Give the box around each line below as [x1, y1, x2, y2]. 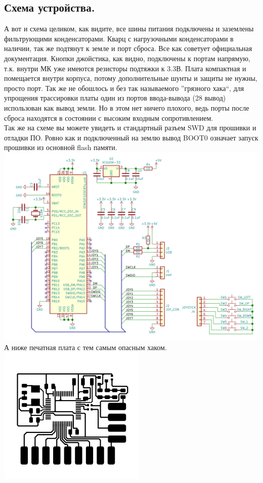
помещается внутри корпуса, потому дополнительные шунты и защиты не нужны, [4, 73, 257, 83]
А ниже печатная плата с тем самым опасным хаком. [4, 342, 167, 352]
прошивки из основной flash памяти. [4, 142, 117, 153]
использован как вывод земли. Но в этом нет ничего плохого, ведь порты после [4, 102, 249, 113]
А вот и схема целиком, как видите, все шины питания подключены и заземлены [4, 23, 254, 34]
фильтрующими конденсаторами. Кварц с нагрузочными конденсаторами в [4, 33, 234, 43]
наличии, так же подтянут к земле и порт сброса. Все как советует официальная [4, 43, 252, 54]
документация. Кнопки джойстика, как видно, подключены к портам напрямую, [4, 53, 250, 63]
